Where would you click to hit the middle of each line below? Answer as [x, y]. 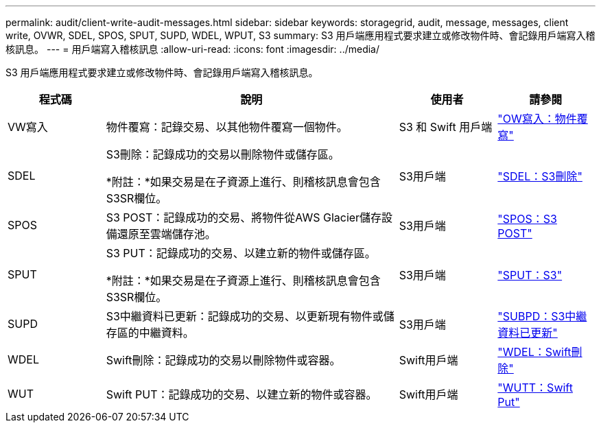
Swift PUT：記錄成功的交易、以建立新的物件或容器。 [241, 394]
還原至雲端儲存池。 [166, 234]
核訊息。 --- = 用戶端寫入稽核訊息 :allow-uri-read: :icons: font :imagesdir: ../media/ [193, 49]
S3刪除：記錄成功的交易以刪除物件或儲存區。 [223, 154]
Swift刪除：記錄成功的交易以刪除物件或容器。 [223, 360]
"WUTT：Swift [535, 388]
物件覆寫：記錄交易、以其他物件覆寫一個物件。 [227, 127]
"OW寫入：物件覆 [543, 119]
